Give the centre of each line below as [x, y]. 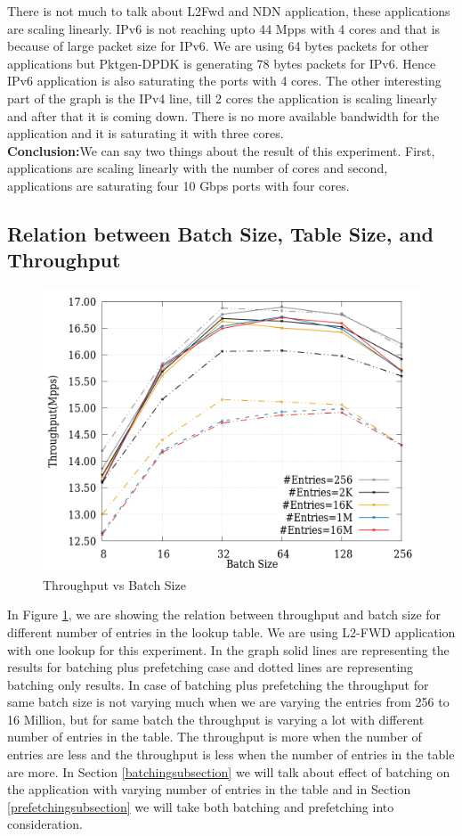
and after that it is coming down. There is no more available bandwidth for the [223, 115]
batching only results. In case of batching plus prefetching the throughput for [218, 684]
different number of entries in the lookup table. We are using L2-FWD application [231, 631]
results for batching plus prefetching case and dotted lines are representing [211, 667]
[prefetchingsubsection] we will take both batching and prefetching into [201, 806]
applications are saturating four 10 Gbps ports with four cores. [178, 185]
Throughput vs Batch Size [114, 584]
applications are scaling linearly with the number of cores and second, [198, 168]
